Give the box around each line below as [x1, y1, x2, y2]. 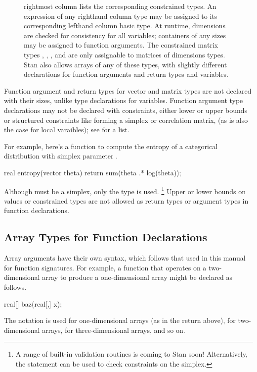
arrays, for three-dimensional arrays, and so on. [42, 324, 185, 335]
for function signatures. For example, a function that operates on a [4, 262, 207, 272]
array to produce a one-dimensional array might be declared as [42, 272, 233, 282]
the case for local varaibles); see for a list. [4, 124, 129, 135]
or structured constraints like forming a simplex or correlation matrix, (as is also [4, 114, 248, 125]
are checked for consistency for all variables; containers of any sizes [24, 30, 226, 40]
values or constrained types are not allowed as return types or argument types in [4, 195, 249, 206]
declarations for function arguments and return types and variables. [24, 69, 228, 79]
